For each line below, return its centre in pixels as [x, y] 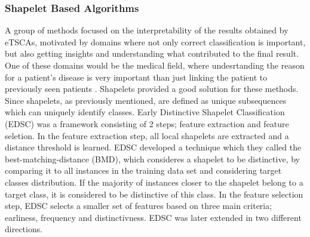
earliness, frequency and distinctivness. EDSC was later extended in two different [153, 217]
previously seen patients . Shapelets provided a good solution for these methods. [152, 89]
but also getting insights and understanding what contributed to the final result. [152, 53]
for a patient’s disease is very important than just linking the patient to [136, 77]
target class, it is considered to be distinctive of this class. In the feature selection [154, 194]
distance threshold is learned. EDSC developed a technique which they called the [153, 147]
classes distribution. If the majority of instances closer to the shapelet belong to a [154, 182]
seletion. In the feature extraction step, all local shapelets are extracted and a [147, 135]
